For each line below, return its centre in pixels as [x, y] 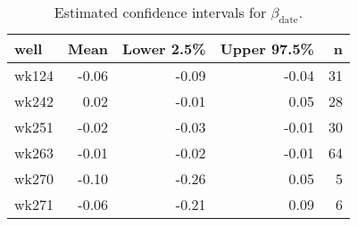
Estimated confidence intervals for [160, 12]
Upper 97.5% [267, 49]
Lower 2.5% [164, 49]
